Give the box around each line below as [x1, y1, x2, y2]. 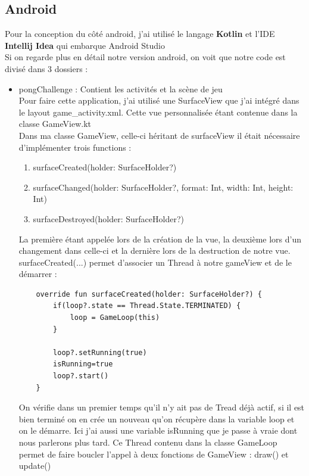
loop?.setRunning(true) [53, 348, 147, 357]
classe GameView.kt [18, 117, 91, 130]
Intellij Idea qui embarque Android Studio [5, 39, 165, 51]
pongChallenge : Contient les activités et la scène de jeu [18, 82, 223, 95]
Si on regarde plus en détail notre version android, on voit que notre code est [5, 51, 286, 63]
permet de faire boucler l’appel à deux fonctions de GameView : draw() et [18, 447, 289, 460]
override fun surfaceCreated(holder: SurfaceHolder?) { [36, 290, 262, 298]
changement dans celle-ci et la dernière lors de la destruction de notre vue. [18, 244, 291, 257]
